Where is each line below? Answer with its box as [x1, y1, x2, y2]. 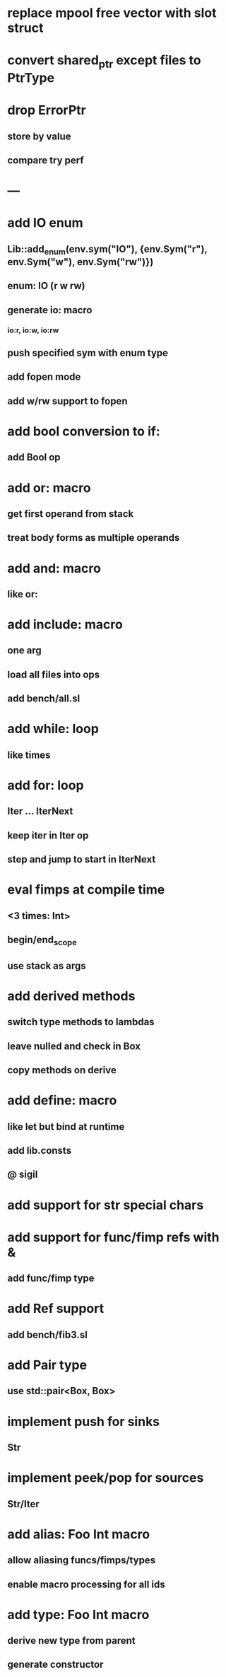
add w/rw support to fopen [7, 395, 128, 407]
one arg [7, 645, 42, 657]
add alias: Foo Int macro [7, 1526, 150, 1542]
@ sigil [7, 1169, 38, 1181]
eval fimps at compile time [7, 882, 165, 898]
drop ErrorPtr [7, 103, 86, 118]
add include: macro [7, 617, 124, 633]
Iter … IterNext [7, 805, 73, 817]
